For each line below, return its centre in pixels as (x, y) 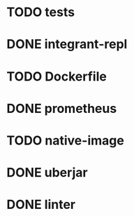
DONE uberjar (47, 173)
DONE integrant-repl (67, 45)
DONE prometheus (62, 108)
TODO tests (40, 12)
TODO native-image (66, 140)
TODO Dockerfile (57, 76)
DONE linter (41, 205)
